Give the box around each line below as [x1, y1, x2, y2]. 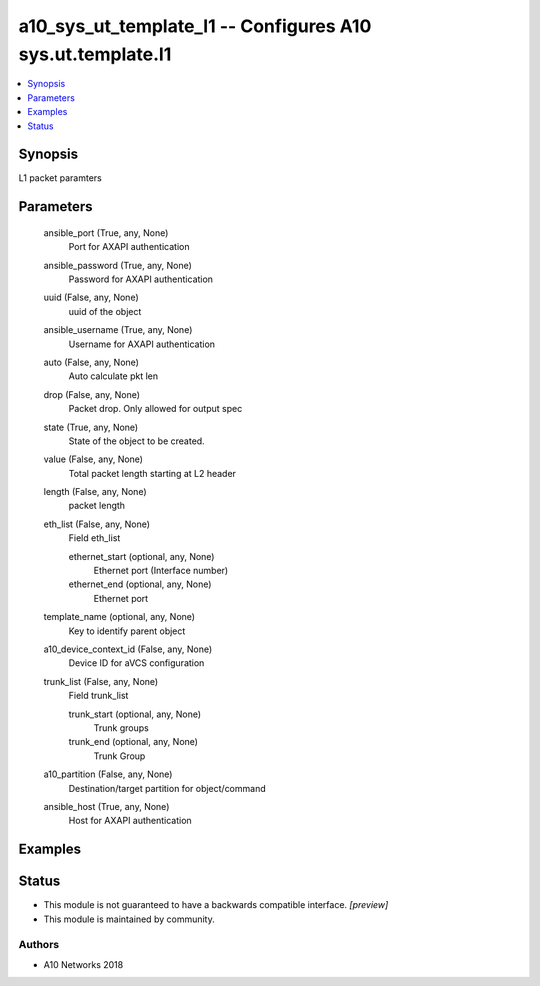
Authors [18, 938, 60, 952]
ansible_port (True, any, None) [43, 226, 169, 239]
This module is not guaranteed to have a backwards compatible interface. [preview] [43, 899, 389, 911]
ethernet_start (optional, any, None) [68, 550, 215, 562]
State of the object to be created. [68, 435, 205, 447]
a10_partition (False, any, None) [43, 768, 173, 780]
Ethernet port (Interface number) [93, 565, 229, 577]
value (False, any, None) [43, 453, 144, 465]
